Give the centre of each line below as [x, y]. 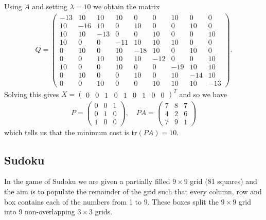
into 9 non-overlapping [40, 212]
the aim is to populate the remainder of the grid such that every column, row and [133, 191]
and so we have [203, 94]
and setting [50, 6]
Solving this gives [32, 94]
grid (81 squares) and [224, 181]
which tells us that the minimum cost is [67, 132]
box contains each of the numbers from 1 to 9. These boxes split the [111, 201]
